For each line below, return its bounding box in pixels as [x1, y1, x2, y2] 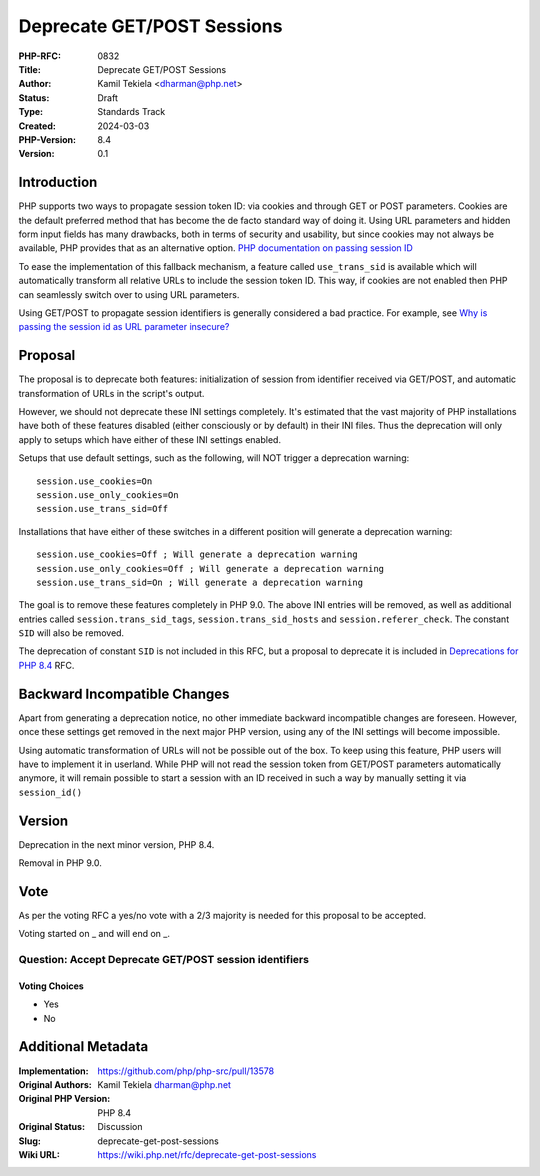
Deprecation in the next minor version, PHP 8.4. [18, 838, 215, 850]
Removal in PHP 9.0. [18, 857, 102, 869]
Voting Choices [18, 980, 84, 992]
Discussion [97, 1121, 143, 1133]
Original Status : [18, 1121, 85, 1133]
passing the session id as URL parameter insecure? [18, 321, 230, 333]
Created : [18, 120, 57, 132]
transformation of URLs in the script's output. [18, 387, 205, 399]
